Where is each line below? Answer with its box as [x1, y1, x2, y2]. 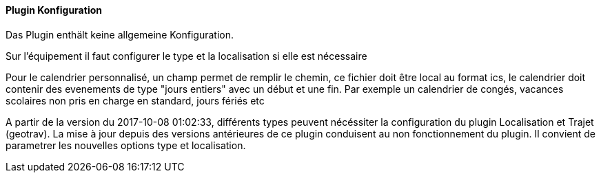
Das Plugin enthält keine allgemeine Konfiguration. [6, 28, 234, 41]
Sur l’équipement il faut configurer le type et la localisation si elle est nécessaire [6, 49, 367, 62]
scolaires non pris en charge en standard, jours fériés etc [6, 94, 265, 107]
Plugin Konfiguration [6, 4, 102, 16]
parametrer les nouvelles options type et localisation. [6, 139, 246, 151]
